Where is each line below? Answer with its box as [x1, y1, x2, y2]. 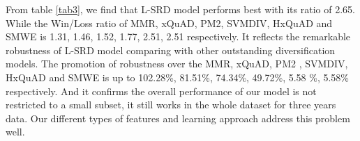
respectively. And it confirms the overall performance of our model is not [6, 83, 317, 98]
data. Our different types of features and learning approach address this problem [6, 110, 350, 125]
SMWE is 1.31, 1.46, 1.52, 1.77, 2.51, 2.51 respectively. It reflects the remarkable [6, 29, 351, 44]
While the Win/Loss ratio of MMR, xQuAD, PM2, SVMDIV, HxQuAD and [6, 15, 333, 30]
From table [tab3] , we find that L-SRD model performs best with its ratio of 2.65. [6, 2, 355, 16]
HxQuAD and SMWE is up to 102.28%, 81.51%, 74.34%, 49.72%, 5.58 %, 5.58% [6, 69, 350, 84]
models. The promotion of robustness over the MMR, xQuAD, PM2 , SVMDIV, [6, 56, 348, 71]
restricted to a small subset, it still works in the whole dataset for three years [6, 97, 336, 112]
